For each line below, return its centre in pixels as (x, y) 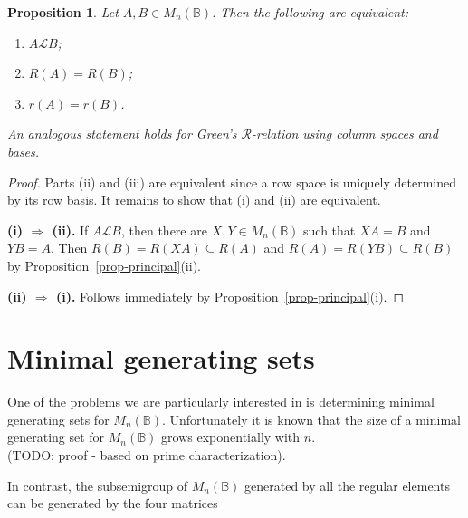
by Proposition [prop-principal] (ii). (104, 265)
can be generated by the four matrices (113, 503)
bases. (24, 151)
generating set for (56, 437)
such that (330, 230)
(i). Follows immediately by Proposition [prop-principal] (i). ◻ (230, 296)
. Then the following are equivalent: (310, 12)
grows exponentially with (231, 437)
